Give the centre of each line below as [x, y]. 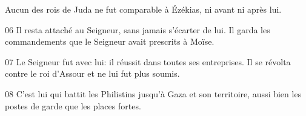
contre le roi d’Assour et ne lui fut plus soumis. [92, 73]
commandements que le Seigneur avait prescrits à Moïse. [110, 41]
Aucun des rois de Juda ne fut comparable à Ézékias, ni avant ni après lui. [143, 9]
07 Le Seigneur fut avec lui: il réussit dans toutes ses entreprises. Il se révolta [148, 61]
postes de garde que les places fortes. [73, 105]
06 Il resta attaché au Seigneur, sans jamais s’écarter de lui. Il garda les [138, 29]
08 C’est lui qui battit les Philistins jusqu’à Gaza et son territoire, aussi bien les [153, 93]
